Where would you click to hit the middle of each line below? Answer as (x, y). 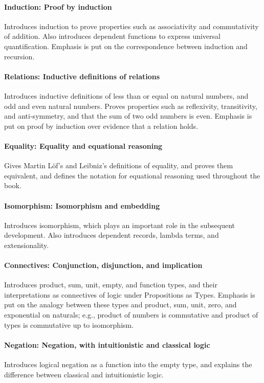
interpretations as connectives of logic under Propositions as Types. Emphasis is (130, 294)
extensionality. (27, 245)
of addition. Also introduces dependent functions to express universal (112, 36)
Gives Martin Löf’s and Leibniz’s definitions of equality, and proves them (119, 165)
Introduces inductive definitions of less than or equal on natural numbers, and (126, 95)
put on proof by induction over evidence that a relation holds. (101, 126)
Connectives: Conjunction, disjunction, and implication (103, 265)
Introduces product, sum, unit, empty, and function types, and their (111, 285)
